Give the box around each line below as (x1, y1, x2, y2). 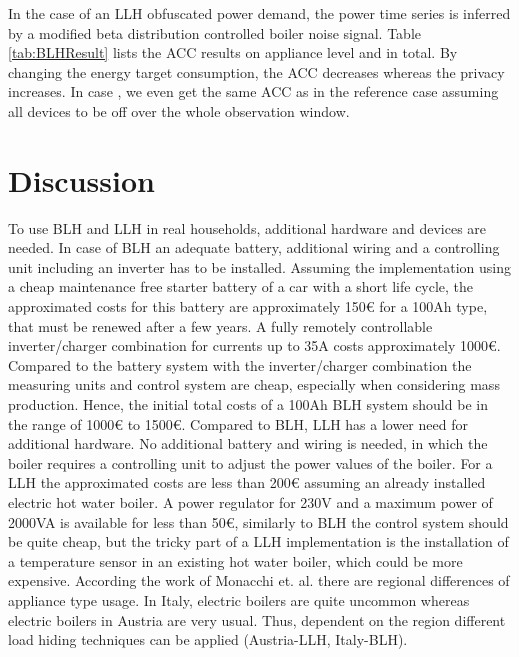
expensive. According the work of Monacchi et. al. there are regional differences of (8, 570, 510, 591)
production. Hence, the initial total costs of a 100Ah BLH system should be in (8, 394, 488, 415)
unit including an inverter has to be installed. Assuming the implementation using (8, 256, 511, 277)
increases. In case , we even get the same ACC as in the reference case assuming (8, 81, 499, 102)
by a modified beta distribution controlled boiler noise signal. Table (8, 22, 422, 43)
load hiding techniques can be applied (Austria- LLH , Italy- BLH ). (8, 629, 408, 650)
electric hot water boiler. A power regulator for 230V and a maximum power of (8, 492, 493, 512)
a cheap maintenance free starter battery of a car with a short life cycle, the (8, 276, 474, 297)
